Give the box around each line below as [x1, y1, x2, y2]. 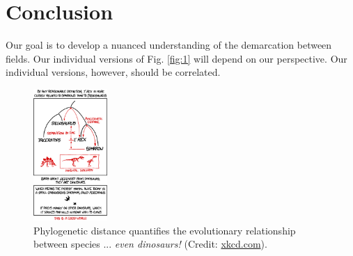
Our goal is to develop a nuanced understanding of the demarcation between [6, 38, 332, 52]
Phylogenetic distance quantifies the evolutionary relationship [33, 223, 296, 237]
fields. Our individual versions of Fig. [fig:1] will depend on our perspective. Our [6, 51, 347, 65]
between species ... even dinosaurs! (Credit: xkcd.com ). [33, 237, 267, 251]
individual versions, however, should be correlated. [6, 65, 221, 79]
